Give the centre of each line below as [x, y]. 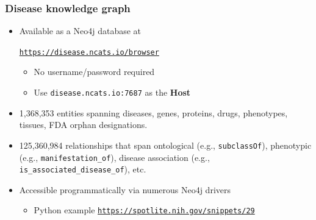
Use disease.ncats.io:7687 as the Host [112, 92]
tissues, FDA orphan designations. [83, 125]
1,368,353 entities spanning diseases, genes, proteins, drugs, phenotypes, [153, 112]
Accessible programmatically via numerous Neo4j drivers [125, 189]
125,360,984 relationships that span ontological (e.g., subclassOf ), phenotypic [165, 145]
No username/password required [94, 72]
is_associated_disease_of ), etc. [83, 169]
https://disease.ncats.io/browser [89, 52]
